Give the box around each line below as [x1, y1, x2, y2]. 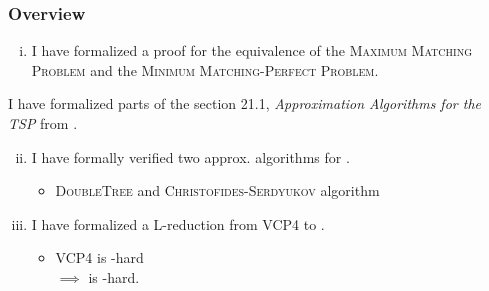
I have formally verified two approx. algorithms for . [31, 146, 350, 167]
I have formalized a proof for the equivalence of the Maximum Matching [31, 40, 472, 61]
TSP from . [8, 113, 78, 133]
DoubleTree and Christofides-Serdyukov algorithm [55, 180, 380, 201]
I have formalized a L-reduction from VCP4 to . [31, 213, 325, 234]
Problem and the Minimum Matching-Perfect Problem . [31, 59, 379, 80]
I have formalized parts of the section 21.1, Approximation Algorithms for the [8, 93, 481, 114]
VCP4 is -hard [55, 247, 144, 268]
